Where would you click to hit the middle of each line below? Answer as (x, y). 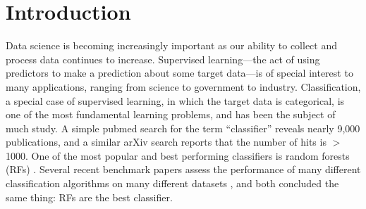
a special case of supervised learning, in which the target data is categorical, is (175, 100)
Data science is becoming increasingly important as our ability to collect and (171, 45)
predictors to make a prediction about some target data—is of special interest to (179, 73)
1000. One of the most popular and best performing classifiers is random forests (178, 155)
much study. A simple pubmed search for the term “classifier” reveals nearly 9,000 (183, 128)
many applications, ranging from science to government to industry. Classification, (183, 86)
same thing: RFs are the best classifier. (89, 197)
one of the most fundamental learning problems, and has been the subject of (171, 114)
